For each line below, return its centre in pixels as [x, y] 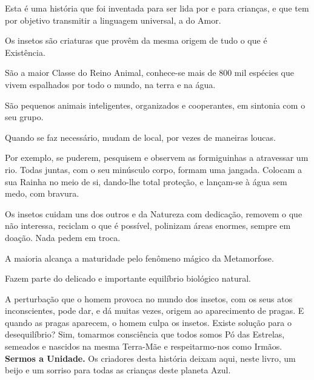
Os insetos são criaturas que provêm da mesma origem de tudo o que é [136, 40]
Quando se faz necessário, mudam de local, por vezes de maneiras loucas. [140, 137]
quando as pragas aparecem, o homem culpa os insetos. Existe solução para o [148, 322]
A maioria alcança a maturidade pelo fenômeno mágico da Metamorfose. [139, 258]
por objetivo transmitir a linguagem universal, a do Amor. [113, 20]
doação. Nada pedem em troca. [63, 237]
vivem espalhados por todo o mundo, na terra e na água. [110, 84]
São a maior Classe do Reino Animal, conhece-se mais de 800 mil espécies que [149, 73]
